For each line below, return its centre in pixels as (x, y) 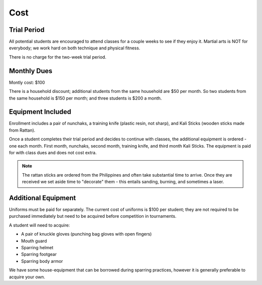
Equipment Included (40, 112)
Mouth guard (34, 241)
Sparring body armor (42, 261)
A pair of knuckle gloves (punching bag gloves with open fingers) (87, 234)
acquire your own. (27, 277)
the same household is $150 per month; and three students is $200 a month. (85, 98)
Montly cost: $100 (27, 82)
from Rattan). (22, 130)
